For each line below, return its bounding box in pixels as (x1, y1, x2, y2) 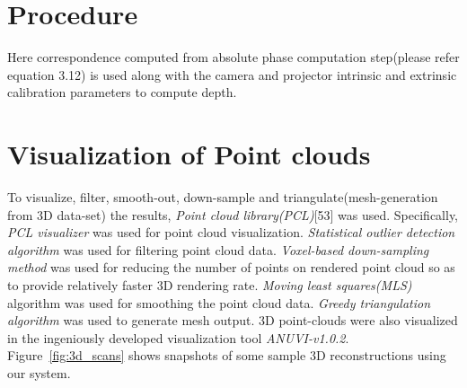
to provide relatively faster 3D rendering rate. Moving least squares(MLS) (7, 276, 412, 294)
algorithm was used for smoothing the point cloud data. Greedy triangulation (7, 293, 431, 312)
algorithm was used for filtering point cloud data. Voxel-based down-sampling (7, 240, 429, 259)
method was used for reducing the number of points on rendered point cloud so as (7, 258, 455, 277)
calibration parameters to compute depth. (7, 83, 237, 101)
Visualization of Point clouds (7, 136, 371, 172)
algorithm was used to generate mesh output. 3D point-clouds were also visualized (7, 311, 458, 330)
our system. (7, 363, 71, 382)
